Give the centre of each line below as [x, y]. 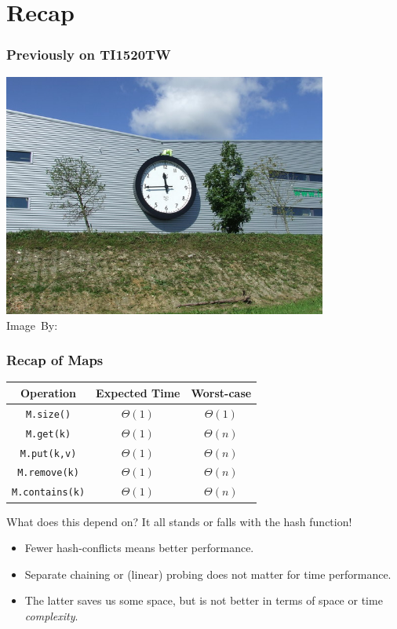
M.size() [48, 414]
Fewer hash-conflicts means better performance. [139, 548]
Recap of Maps [55, 360]
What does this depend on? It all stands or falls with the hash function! [179, 521]
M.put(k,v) [48, 453]
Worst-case [221, 392]
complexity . [51, 615]
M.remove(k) [48, 473]
